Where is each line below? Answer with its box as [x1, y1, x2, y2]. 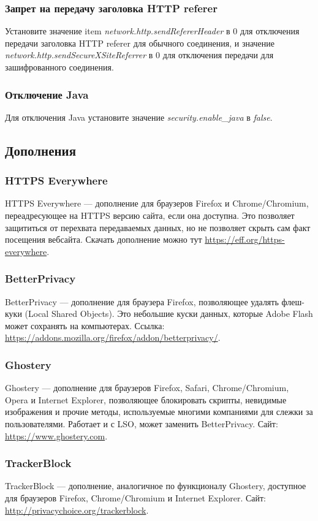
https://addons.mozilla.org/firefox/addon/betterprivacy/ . [5, 331, 221, 344]
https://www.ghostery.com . [5, 429, 108, 442]
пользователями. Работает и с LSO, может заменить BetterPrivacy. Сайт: [5, 417, 278, 430]
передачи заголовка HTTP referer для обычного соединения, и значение [5, 36, 275, 49]
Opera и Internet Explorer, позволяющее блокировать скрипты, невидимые [5, 393, 287, 406]
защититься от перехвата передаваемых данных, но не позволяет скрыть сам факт [5, 221, 311, 234]
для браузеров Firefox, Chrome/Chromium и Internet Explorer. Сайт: [5, 491, 266, 504]
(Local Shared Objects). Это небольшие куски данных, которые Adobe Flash [25, 307, 313, 320]
